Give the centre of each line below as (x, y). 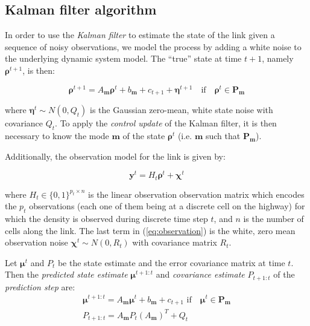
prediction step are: (40, 286)
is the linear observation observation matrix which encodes (196, 194)
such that (223, 135)
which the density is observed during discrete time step (106, 219)
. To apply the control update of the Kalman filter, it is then (166, 123)
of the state (144, 135)
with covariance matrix (175, 242)
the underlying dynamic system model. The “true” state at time (123, 58)
